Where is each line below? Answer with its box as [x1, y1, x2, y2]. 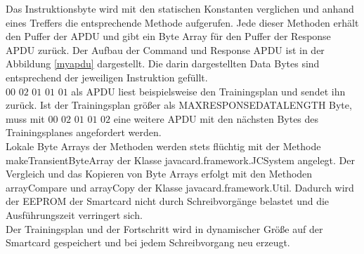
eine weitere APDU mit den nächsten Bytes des [113, 111, 319, 126]
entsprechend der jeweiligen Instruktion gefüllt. [6, 69, 208, 84]
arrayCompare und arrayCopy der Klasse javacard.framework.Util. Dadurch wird [6, 180, 354, 194]
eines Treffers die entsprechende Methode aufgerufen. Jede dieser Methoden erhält [6, 15, 359, 29]
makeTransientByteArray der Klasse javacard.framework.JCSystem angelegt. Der [6, 152, 356, 167]
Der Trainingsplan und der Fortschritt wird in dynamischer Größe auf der [6, 221, 323, 236]
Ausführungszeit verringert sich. [6, 207, 143, 222]
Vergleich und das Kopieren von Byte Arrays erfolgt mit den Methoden [6, 166, 313, 181]
